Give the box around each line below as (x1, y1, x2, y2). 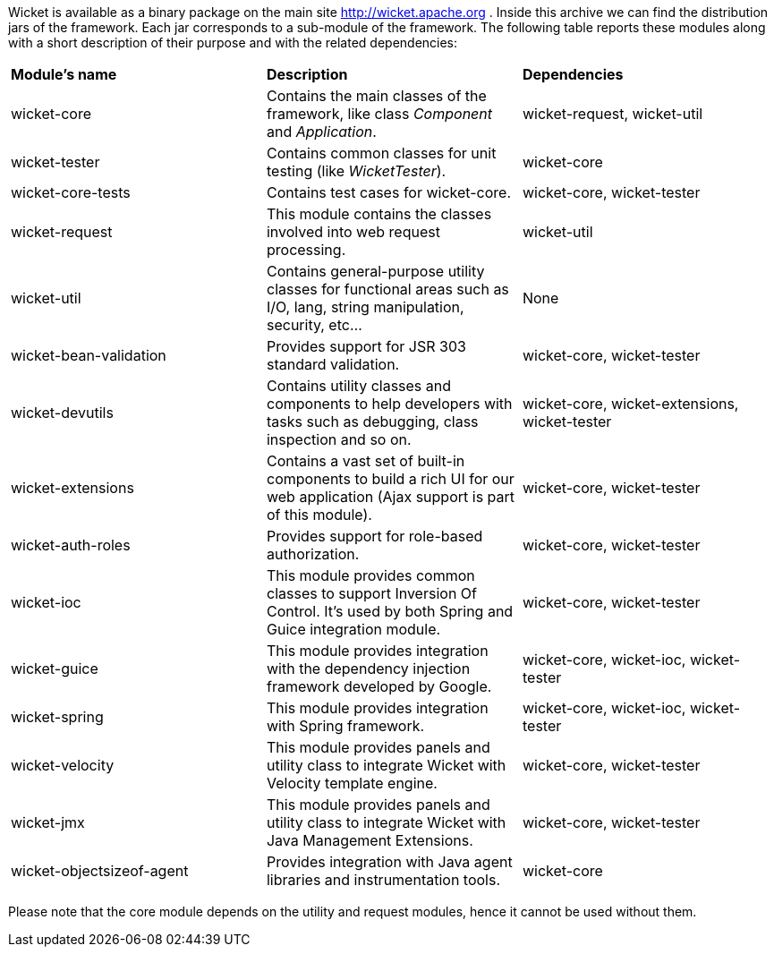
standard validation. (266, 355, 400, 373)
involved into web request (266, 223, 440, 241)
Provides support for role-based (266, 527, 483, 545)
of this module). (266, 506, 372, 524)
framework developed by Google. (266, 677, 492, 695)
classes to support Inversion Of (266, 584, 477, 602)
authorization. (266, 545, 360, 563)
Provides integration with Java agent (266, 853, 513, 871)
